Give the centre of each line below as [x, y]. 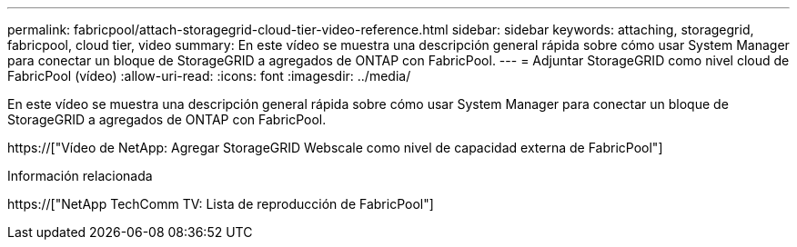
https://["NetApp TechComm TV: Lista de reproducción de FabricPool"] [221, 204]
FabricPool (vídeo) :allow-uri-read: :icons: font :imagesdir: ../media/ [209, 76]
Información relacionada [80, 176]
